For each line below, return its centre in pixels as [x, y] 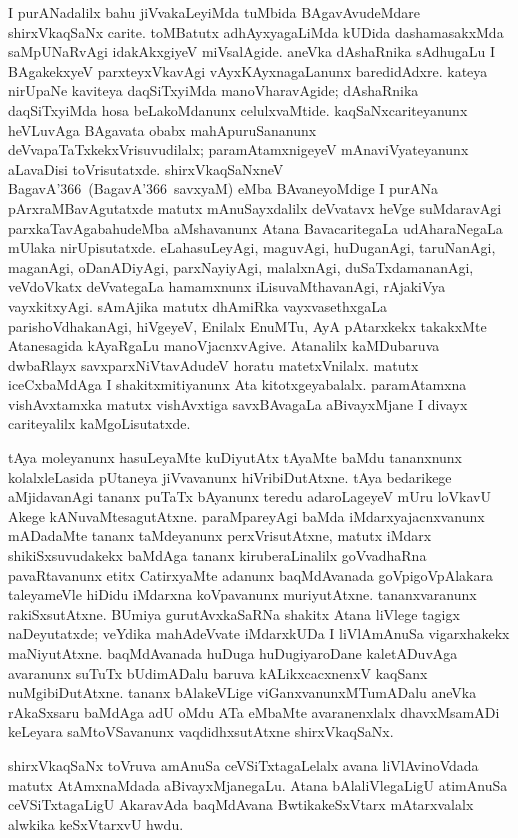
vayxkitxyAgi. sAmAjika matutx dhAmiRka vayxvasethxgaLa [197, 305]
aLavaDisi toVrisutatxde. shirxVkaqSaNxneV [146, 168]
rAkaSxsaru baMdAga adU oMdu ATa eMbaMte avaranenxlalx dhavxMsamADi [254, 711]
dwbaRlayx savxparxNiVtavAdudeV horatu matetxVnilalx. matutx [213, 364]
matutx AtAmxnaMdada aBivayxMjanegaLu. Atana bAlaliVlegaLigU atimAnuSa [258, 784]
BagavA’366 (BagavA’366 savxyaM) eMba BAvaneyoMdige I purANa [223, 188]
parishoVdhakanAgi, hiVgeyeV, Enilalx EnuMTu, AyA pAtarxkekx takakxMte [247, 325]
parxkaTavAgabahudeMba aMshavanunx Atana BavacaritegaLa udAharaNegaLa [255, 227]
